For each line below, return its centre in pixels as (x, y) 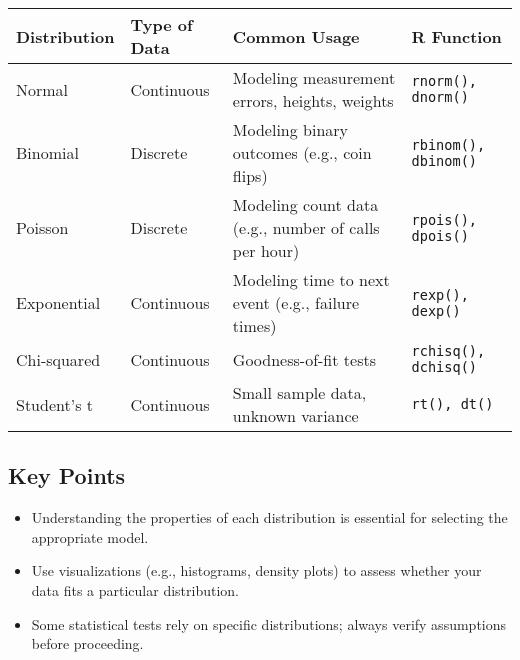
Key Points (67, 475)
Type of (161, 24)
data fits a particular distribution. (135, 589)
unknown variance (295, 415)
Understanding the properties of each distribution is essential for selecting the (269, 517)
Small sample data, (299, 392)
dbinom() (444, 160)
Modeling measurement (314, 77)
